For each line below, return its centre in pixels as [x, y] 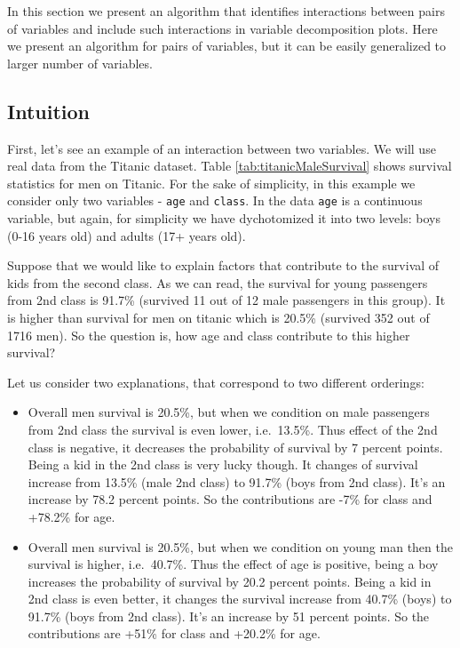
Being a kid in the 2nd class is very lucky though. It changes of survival [223, 464]
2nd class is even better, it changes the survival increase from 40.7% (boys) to [240, 599]
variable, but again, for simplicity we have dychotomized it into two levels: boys [224, 218]
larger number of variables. [80, 63]
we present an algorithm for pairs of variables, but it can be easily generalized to [227, 46]
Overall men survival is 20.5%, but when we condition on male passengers [229, 412]
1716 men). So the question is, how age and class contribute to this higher [209, 335]
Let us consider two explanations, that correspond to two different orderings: [216, 382]
